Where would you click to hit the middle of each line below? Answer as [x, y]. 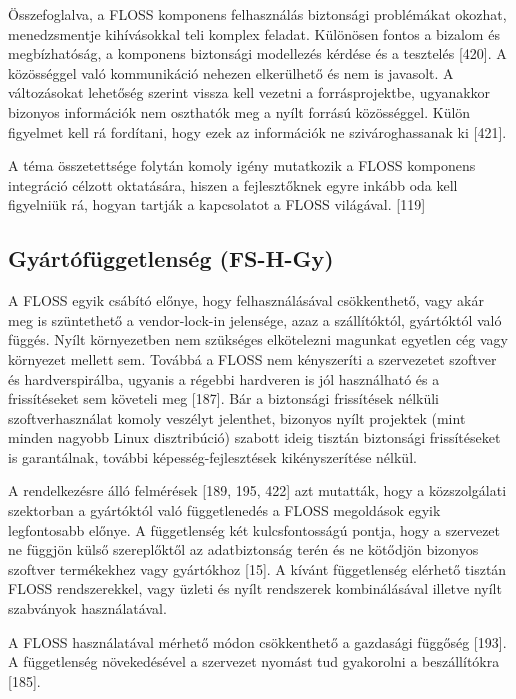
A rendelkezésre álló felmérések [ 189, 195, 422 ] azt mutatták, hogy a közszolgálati [257, 490]
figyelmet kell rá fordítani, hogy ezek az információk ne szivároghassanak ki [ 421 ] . [257, 131]
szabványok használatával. [87, 608]
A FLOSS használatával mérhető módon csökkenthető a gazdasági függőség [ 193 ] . [257, 641]
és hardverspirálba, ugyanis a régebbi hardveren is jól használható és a [224, 378]
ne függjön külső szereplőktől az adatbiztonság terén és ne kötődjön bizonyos [243, 549]
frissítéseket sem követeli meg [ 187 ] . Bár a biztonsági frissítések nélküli [224, 398]
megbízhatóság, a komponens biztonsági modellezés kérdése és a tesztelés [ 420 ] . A [257, 53]
